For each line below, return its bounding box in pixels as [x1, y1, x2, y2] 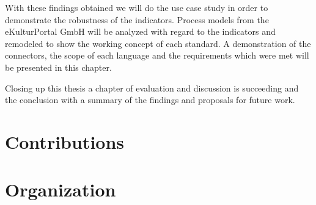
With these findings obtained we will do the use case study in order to [5, 1, 268, 13]
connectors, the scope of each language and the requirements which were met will [5, 49, 309, 62]
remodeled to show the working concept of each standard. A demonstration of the [5, 37, 311, 49]
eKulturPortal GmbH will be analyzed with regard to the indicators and [5, 25, 276, 38]
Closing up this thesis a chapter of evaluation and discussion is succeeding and [5, 81, 299, 94]
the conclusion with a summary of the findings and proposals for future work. [5, 93, 295, 106]
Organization [5, 177, 116, 202]
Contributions [5, 129, 125, 154]
